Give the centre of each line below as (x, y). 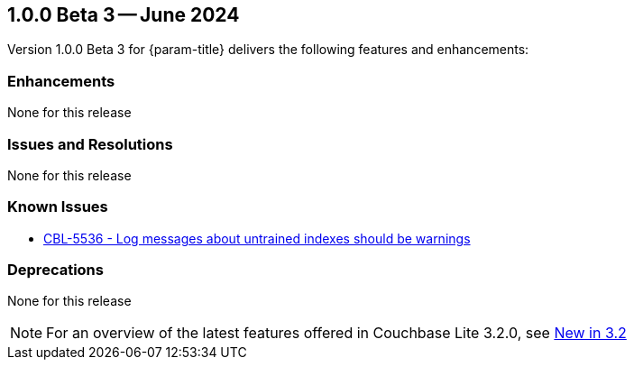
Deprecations (55, 270)
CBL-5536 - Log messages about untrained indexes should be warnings (257, 238)
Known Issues (58, 207)
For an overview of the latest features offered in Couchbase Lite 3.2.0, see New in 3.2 (336, 333)
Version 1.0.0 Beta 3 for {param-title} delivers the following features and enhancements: (268, 50)
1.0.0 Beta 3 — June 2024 (124, 15)
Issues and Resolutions (90, 144)
